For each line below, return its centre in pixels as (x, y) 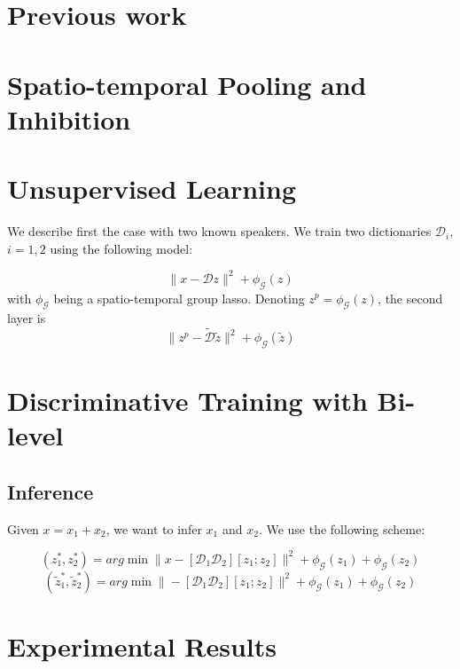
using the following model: (121, 248)
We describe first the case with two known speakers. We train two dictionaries (219, 231)
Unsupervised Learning (152, 189)
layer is (27, 318)
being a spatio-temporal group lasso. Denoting (179, 298)
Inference (51, 491)
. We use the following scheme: (342, 528)
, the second (410, 298)
